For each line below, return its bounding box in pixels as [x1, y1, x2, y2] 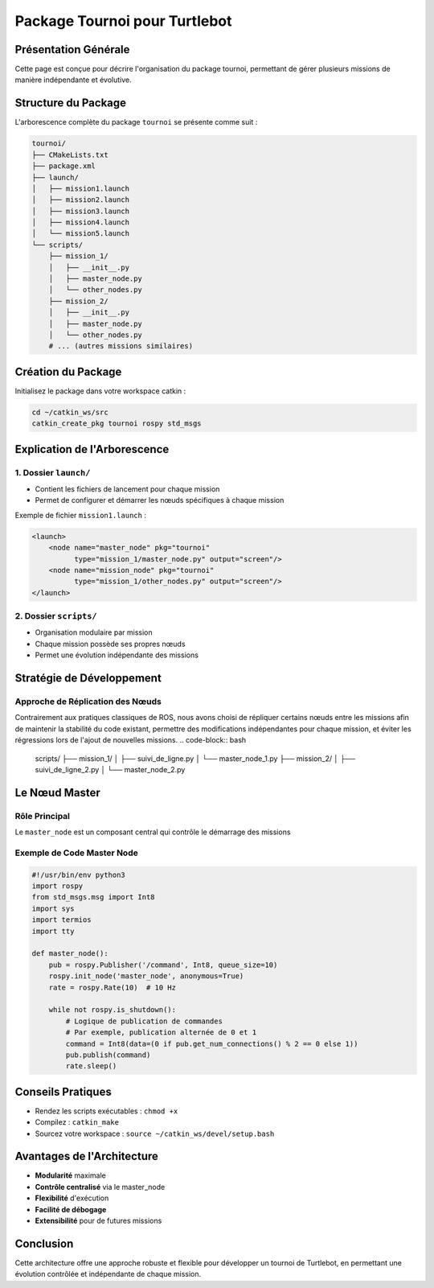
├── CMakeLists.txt [31, 150, 108, 159]
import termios [31, 916, 92, 924]
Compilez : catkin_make [35, 1117, 120, 1127]
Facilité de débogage [35, 1204, 107, 1214]
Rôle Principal [14, 810, 71, 821]
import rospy [31, 882, 84, 891]
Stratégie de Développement [14, 672, 162, 685]
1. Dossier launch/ [14, 467, 91, 478]
